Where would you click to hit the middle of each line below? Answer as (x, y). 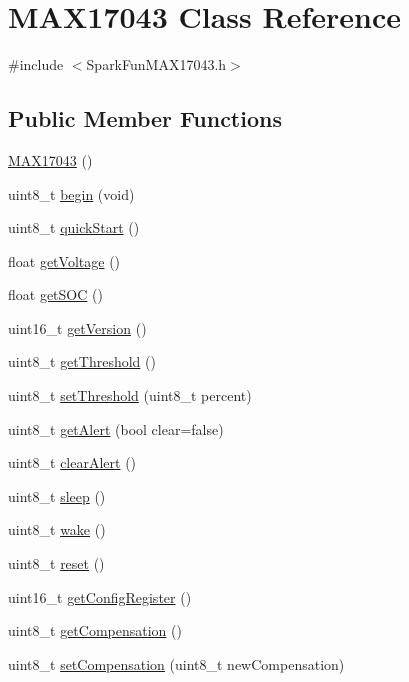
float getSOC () (55, 294)
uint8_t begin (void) (71, 193)
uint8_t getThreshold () (82, 361)
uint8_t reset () (56, 563)
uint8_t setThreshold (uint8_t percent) (130, 395)
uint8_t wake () (57, 529)
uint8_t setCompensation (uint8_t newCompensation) (176, 663)
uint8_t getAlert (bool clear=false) (116, 428)
